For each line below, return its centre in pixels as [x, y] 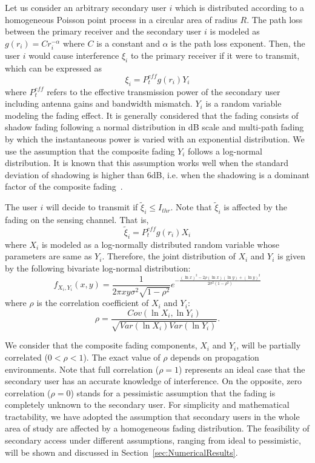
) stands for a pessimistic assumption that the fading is [173, 392]
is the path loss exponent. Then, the [238, 43]
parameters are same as [48, 256]
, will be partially [269, 345]
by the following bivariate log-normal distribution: [98, 268]
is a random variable [244, 103]
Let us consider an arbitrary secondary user [86, 7]
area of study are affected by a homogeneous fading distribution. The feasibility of [157, 428]
